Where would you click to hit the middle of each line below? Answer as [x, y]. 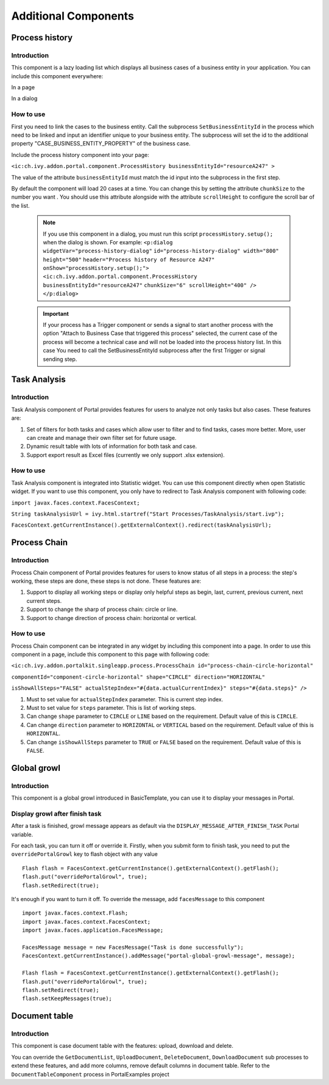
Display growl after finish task [56, 814]
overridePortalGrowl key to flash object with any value [84, 854]
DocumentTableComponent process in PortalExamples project [90, 1074]
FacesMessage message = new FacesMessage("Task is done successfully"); [133, 947]
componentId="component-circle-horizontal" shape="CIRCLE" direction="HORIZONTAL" [138, 677]
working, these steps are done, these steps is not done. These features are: [106, 581]
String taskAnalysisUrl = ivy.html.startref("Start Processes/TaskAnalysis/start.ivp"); [148, 514]
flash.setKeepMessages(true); [67, 999]
